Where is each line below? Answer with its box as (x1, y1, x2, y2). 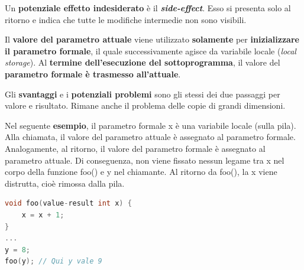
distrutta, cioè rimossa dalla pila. (5, 177, 125, 189)
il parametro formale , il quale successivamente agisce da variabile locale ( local (5, 44, 296, 57)
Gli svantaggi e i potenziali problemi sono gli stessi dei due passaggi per (5, 87, 280, 100)
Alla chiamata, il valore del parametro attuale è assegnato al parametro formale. (5, 131, 296, 143)
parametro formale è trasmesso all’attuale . (5, 67, 181, 80)
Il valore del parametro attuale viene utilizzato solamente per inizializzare (5, 33, 299, 45)
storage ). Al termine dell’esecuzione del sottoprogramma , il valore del (5, 56, 280, 69)
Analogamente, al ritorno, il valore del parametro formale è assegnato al (5, 142, 266, 154)
